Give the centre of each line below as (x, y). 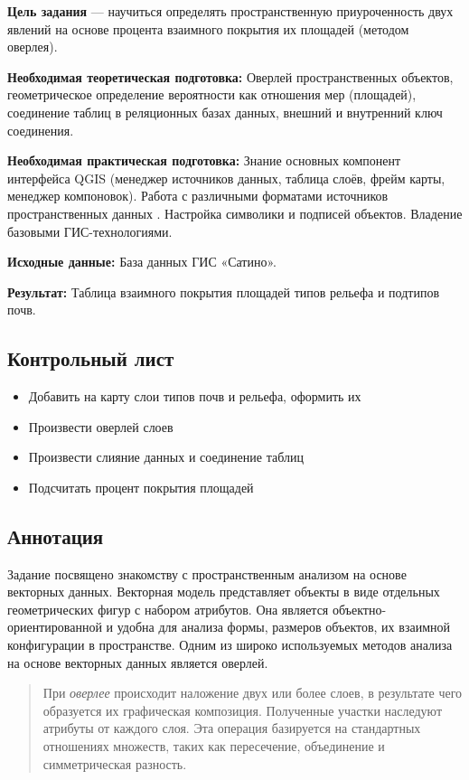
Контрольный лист (91, 358)
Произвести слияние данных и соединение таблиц (166, 457)
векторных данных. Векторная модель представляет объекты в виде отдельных (224, 592)
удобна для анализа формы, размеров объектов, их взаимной (283, 627)
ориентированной (55, 627)
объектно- (359, 609)
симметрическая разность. (115, 763)
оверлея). (33, 47)
